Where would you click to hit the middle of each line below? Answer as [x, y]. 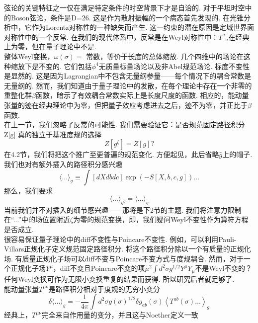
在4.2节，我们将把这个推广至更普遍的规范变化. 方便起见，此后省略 [112, 154]
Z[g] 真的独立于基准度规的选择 [53, 134]
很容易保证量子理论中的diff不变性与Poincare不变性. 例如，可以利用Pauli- [120, 239]
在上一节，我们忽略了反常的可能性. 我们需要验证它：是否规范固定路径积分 [125, 124]
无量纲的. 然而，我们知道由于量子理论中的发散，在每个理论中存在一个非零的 [128, 85]
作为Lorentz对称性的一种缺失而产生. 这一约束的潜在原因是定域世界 [139, 27]
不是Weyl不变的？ [224, 268]
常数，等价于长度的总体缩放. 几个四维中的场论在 [165, 56]
